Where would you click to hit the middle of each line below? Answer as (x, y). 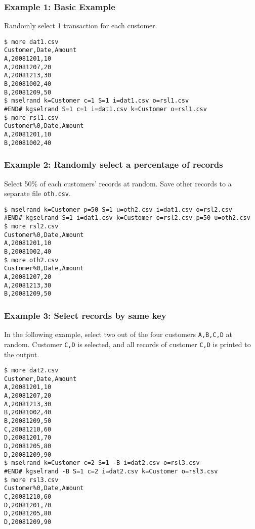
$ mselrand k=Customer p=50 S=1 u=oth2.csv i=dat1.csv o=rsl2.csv (118, 209)
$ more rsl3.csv (31, 480)
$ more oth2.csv (31, 260)
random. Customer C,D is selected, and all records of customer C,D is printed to (127, 344)
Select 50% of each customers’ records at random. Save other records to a (118, 183)
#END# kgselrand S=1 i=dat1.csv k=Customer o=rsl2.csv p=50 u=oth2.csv (127, 218)
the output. (22, 354)
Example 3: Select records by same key (85, 315)
